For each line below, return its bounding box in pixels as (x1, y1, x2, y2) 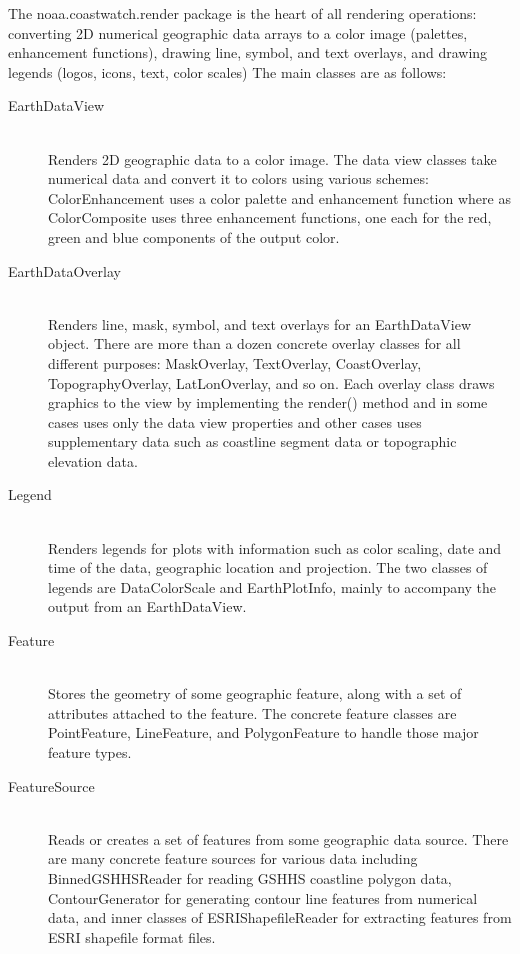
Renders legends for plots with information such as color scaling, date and (48, 537, 502, 558)
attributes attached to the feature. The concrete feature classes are (48, 702, 457, 723)
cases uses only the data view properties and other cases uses (48, 411, 422, 432)
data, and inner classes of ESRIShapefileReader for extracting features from (48, 907, 512, 928)
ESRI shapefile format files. (48, 926, 216, 947)
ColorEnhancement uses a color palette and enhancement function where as (48, 187, 511, 208)
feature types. (48, 742, 132, 762)
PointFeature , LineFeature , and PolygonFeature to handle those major (48, 722, 479, 743)
